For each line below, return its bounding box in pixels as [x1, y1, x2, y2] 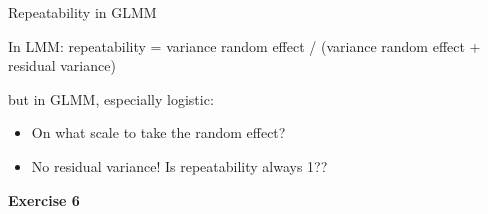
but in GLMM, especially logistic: [8, 88, 214, 109]
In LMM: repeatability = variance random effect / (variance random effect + [8, 35, 481, 56]
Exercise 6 [8, 189, 80, 210]
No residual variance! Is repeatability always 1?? [31, 155, 328, 176]
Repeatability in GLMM [8, 2, 157, 22]
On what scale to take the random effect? [31, 122, 286, 143]
